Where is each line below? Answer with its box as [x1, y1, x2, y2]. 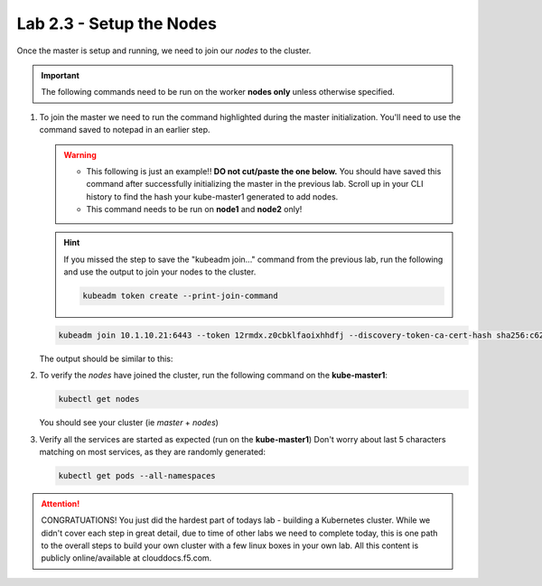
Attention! [41, 498, 80, 509]
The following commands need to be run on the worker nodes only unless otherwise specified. [41, 87, 395, 98]
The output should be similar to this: [39, 353, 173, 364]
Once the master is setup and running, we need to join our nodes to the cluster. [16, 45, 312, 56]
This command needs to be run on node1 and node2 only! [86, 204, 303, 215]
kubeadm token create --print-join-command [82, 291, 279, 302]
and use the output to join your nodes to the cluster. [63, 266, 257, 277]
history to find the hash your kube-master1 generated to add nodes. [86, 191, 339, 202]
